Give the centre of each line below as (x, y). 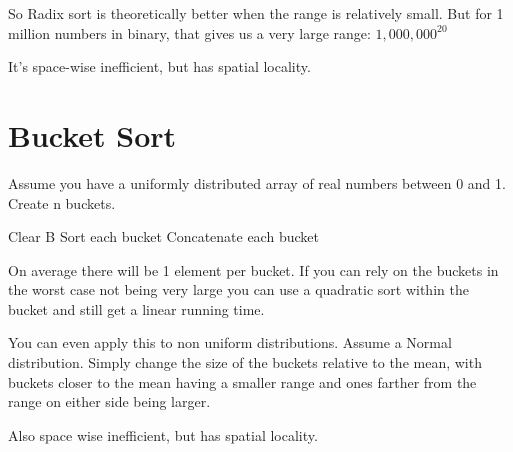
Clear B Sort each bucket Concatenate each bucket (163, 236)
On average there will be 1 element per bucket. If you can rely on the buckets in (253, 269)
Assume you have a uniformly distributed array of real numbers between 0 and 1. (257, 182)
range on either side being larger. (109, 401)
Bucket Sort (92, 134)
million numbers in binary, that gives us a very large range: (189, 32)
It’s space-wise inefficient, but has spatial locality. (159, 66)
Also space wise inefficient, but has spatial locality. (163, 434)
